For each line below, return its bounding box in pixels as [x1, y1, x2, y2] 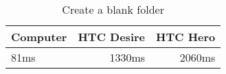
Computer [11, 29, 67, 45]
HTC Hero [156, 29, 216, 45]
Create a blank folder [62, 1, 164, 17]
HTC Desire [78, 29, 146, 45]
